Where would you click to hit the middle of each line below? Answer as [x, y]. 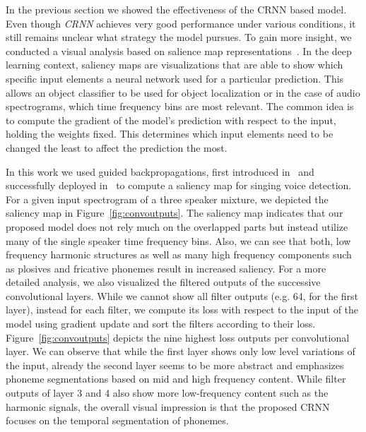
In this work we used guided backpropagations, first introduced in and [160, 171]
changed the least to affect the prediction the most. [117, 147]
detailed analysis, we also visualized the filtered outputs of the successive [163, 282]
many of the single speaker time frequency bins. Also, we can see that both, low [178, 240]
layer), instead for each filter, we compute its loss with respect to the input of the [182, 310]
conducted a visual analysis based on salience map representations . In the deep [179, 50]
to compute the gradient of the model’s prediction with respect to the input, [171, 120]
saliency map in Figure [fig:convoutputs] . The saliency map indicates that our [175, 213]
